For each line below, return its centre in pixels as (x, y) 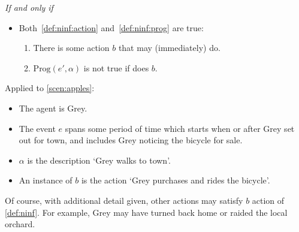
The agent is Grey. (53, 108)
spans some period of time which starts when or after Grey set (180, 128)
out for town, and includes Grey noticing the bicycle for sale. (131, 140)
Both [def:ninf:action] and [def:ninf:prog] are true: (111, 27)
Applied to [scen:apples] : (50, 88)
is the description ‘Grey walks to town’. (99, 160)
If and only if (29, 7)
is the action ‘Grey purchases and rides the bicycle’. (176, 180)
